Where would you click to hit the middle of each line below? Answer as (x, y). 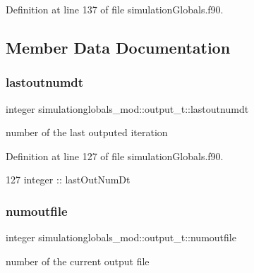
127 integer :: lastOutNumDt (68, 180)
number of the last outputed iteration (87, 132)
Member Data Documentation (118, 47)
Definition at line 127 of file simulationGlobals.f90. (115, 156)
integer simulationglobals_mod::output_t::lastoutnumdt (127, 108)
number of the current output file (78, 261)
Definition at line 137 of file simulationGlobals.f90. (115, 9)
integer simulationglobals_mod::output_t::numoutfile (121, 237)
